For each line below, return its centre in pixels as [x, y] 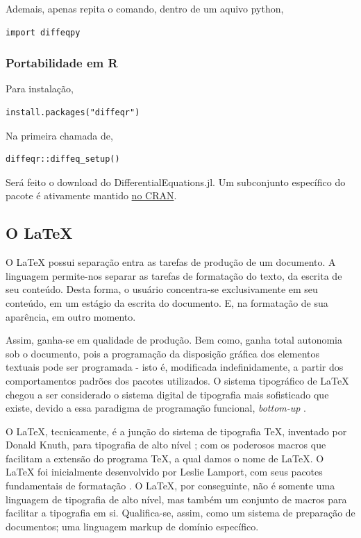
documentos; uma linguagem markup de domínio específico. [132, 526]
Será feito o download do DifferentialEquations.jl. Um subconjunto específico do [176, 182]
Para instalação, [40, 89]
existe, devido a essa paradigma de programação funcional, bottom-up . [156, 408]
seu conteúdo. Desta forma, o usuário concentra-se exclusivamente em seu [162, 289]
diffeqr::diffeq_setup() [63, 159]
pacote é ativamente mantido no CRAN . [91, 195]
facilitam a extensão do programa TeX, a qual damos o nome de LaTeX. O [165, 458]
